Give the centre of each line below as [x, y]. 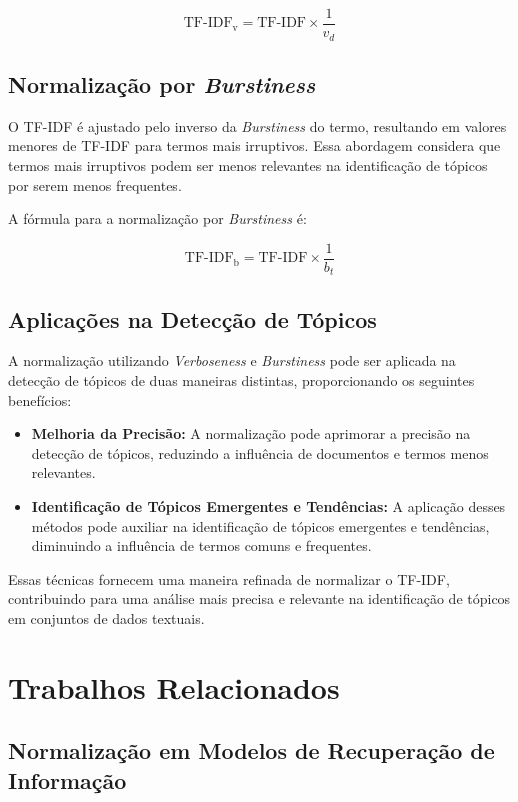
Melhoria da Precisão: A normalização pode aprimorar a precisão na [251, 433]
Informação [67, 779]
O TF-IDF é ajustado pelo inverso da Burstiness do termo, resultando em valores [257, 125]
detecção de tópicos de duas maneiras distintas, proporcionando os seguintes [241, 380]
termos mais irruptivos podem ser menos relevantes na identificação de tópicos [248, 164]
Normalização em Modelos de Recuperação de [251, 750]
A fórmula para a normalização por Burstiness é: [157, 218]
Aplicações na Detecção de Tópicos [192, 318]
